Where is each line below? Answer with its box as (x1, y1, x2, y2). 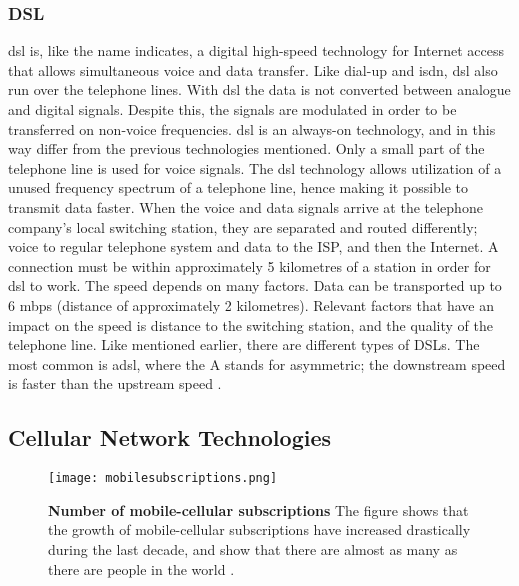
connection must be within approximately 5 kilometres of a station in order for (8, 255, 491, 276)
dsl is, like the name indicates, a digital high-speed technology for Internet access (8, 40, 504, 61)
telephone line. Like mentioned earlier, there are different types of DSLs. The (8, 334, 480, 355)
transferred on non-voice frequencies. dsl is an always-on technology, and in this (8, 118, 496, 139)
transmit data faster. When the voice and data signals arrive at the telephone (8, 196, 483, 217)
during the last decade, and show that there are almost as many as (48, 538, 458, 559)
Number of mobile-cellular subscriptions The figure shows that (48, 499, 469, 520)
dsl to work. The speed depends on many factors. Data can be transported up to (8, 275, 502, 296)
